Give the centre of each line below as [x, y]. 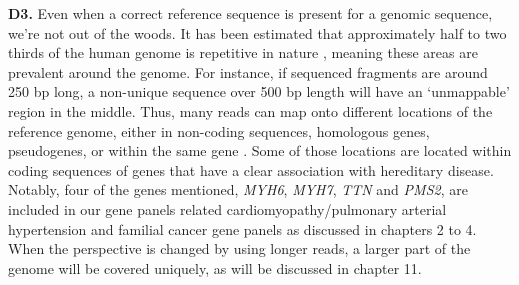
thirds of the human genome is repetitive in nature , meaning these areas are [243, 52]
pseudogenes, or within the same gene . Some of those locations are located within [260, 150]
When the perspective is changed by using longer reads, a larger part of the [239, 248]
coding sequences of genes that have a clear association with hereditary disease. [251, 169]
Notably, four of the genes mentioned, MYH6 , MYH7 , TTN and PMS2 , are [238, 189]
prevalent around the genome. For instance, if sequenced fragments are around [248, 71]
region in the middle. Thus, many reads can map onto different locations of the [250, 110]
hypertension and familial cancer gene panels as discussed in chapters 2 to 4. [242, 228]
